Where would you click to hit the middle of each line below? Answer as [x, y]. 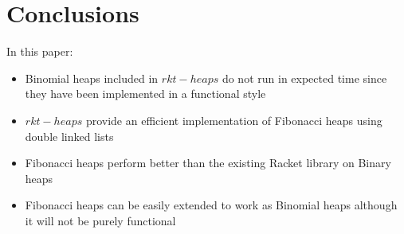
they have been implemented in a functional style [145, 94]
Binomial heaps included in [92, 78]
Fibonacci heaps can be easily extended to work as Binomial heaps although [211, 205]
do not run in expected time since [304, 78]
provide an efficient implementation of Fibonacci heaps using [234, 120]
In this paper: [40, 51]
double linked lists [69, 136]
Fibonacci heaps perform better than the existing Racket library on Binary [208, 163]
